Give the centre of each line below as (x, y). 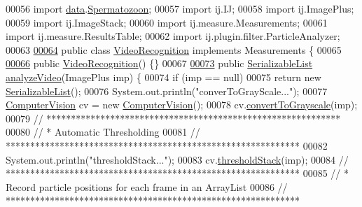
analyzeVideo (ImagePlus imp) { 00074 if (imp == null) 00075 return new (163, 77)
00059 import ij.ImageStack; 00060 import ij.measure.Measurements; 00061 (167, 22)
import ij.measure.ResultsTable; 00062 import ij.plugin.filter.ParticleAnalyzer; (173, 36)
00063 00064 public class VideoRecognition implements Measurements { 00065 (174, 49)
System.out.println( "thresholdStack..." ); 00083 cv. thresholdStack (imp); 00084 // (177, 159)
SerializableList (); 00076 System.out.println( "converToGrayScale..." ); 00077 (167, 91)
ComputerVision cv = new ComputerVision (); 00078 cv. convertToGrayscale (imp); (182, 105)
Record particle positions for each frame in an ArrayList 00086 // (147, 186)
